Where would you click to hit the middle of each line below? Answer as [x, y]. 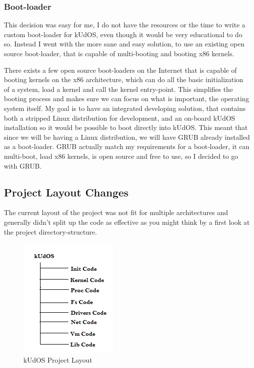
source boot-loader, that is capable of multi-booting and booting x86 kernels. [119, 53]
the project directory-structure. [51, 231]
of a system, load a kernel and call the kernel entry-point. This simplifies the [118, 89]
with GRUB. [23, 165]
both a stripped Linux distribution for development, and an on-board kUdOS [120, 118]
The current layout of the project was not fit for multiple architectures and [116, 212]
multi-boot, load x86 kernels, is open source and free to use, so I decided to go [121, 156]
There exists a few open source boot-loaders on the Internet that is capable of [120, 70]
